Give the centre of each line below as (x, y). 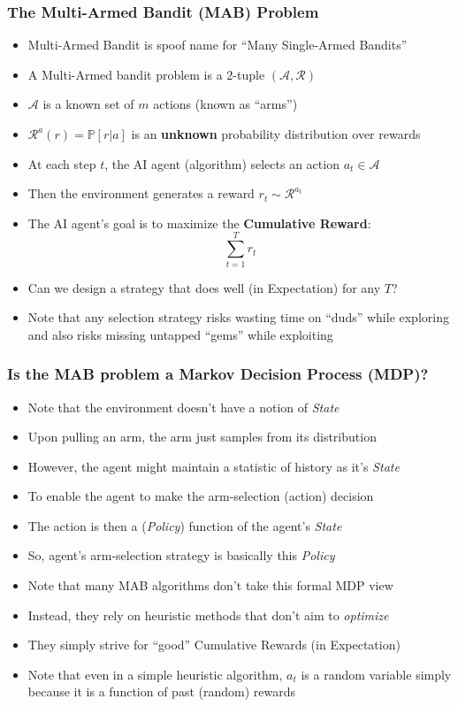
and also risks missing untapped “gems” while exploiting (180, 334)
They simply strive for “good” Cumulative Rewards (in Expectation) (214, 645)
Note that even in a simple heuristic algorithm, (155, 674)
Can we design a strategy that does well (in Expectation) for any (204, 287)
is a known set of (88, 104)
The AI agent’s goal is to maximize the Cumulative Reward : (199, 223)
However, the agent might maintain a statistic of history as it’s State (214, 466)
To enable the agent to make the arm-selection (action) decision (201, 496)
